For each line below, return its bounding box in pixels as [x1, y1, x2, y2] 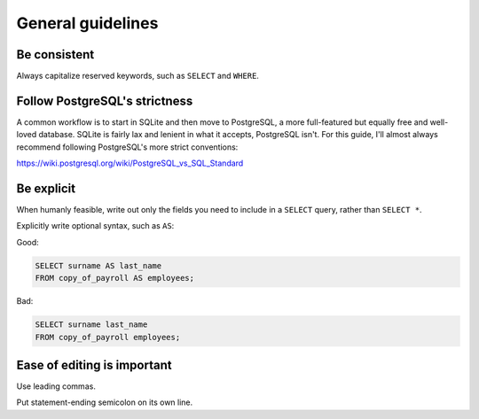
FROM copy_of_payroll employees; [35, 332, 181, 342]
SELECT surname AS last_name [35, 260, 162, 270]
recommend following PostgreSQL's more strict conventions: [16, 142, 239, 152]
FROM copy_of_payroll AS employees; [35, 273, 195, 283]
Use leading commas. [16, 381, 97, 392]
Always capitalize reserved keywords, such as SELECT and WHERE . [16, 71, 259, 81]
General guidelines [16, 13, 159, 33]
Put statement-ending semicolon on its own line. [16, 397, 193, 407]
